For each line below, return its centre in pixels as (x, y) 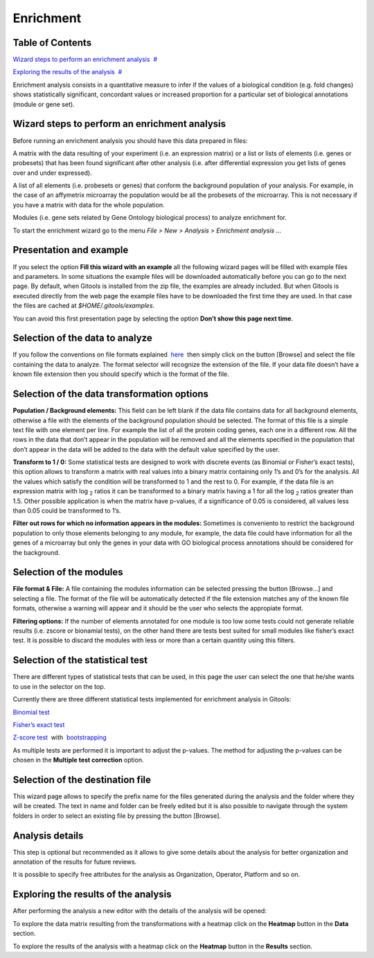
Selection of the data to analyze (82, 338)
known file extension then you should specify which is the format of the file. (121, 374)
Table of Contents (52, 43)
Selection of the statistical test (80, 660)
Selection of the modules (68, 572)
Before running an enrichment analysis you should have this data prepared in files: (130, 140)
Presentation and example (71, 250)
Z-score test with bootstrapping (60, 737)
